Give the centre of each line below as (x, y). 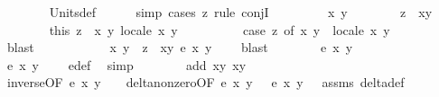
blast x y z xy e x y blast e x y (180, 47)
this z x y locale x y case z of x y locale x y (219, 29)
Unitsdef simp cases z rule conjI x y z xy (241, 12)
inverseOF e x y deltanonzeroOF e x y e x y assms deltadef (205, 82)
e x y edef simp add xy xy (126, 64)
